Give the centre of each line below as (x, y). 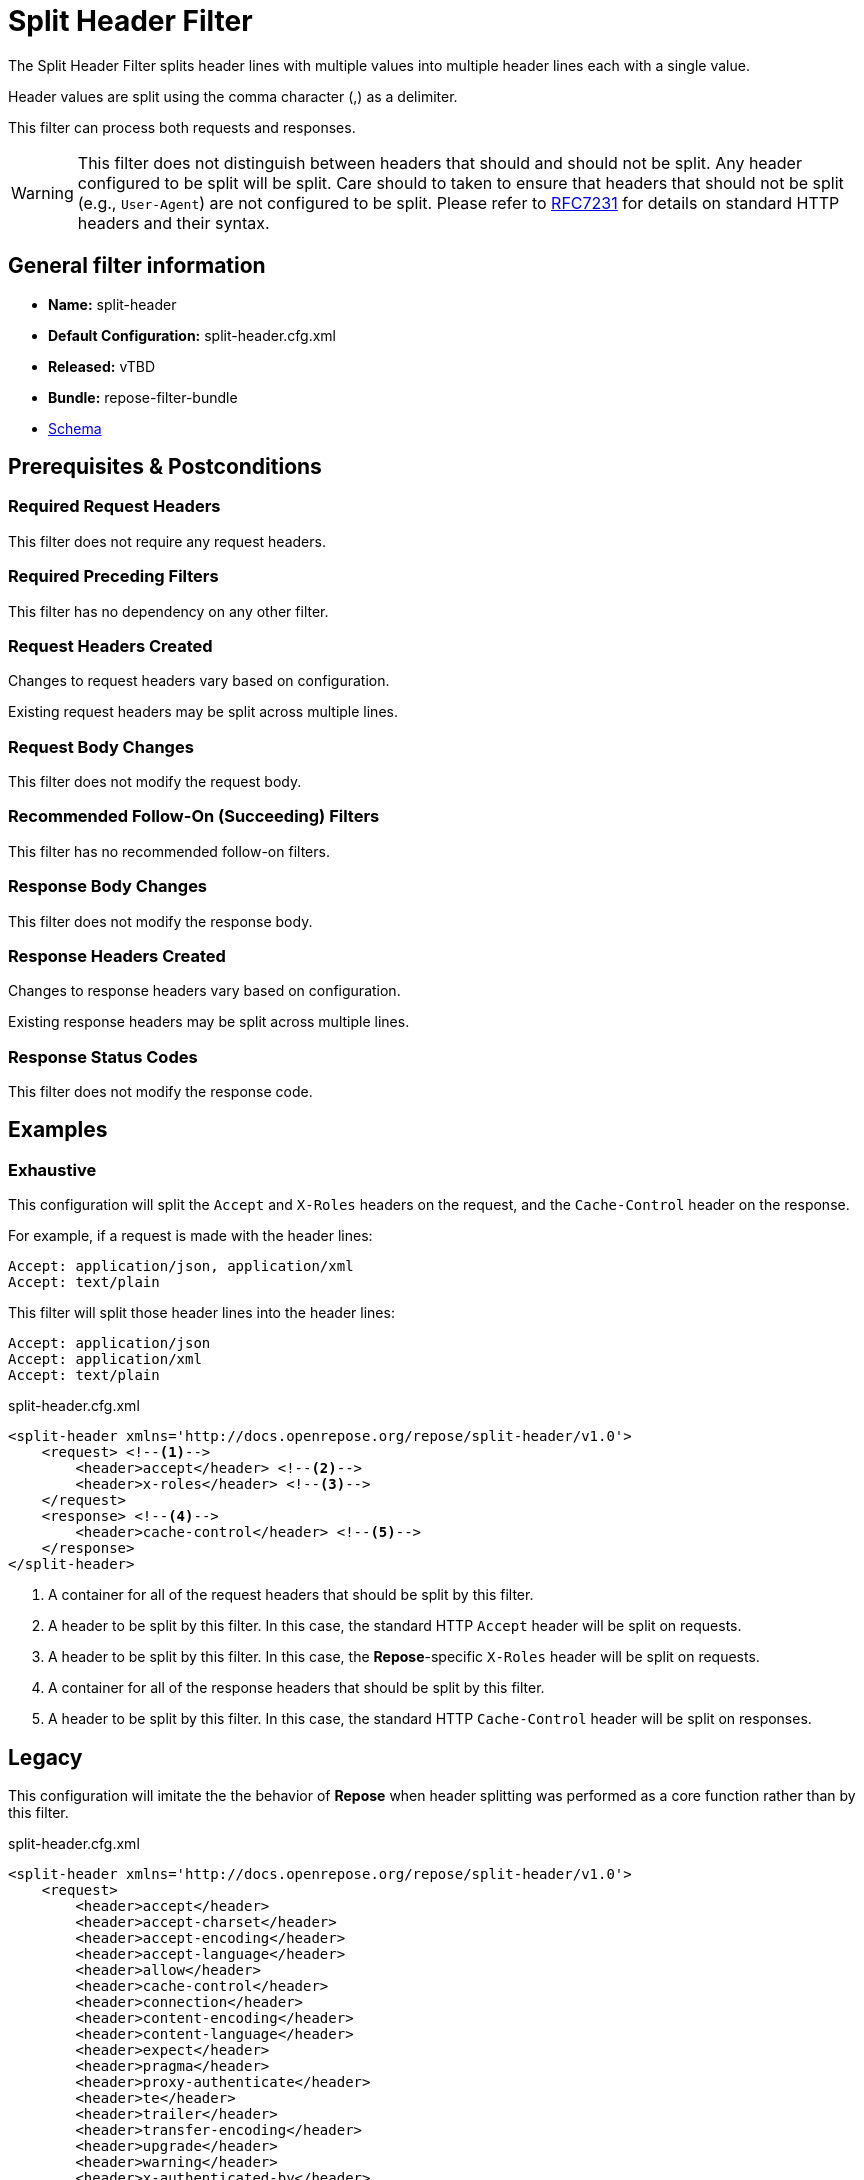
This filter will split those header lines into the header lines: (201, 1313)
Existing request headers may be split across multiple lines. (203, 712)
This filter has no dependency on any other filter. (168, 611)
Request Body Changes (101, 746)
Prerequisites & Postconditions (165, 467)
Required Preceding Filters (113, 576)
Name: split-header (112, 304)
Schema (75, 428)
